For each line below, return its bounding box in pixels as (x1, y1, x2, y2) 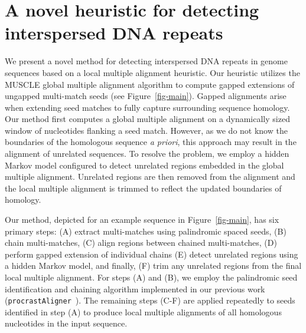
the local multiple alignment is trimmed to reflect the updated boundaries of (5, 182, 282, 194)
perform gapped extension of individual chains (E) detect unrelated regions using (5, 248, 298, 260)
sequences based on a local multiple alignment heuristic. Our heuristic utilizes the (5, 66, 300, 78)
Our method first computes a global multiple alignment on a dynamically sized (5, 113, 290, 125)
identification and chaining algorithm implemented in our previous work (5, 282, 265, 295)
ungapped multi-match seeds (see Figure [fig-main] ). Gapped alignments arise (5, 90, 287, 102)
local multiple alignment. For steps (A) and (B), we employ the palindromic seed (5, 271, 298, 283)
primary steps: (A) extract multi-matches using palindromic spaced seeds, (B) (5, 225, 287, 237)
